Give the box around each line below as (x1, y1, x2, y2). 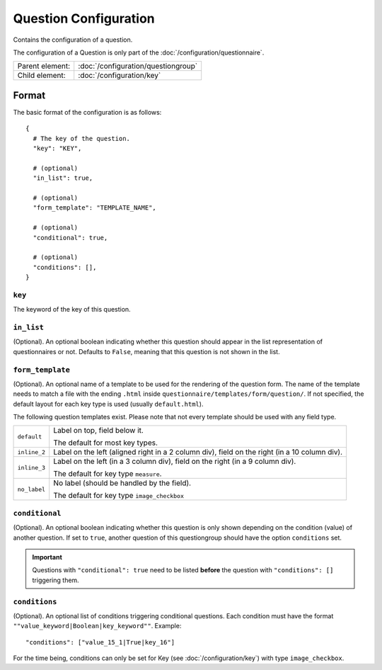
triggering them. (32, 576, 79, 584)
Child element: (17, 71, 66, 81)
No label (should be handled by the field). (53, 478, 191, 488)
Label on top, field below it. (53, 426, 144, 436)
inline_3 (17, 464, 46, 471)
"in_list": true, (33, 174, 93, 182)
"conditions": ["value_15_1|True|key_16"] (25, 638, 175, 646)
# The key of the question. (33, 135, 131, 142)
